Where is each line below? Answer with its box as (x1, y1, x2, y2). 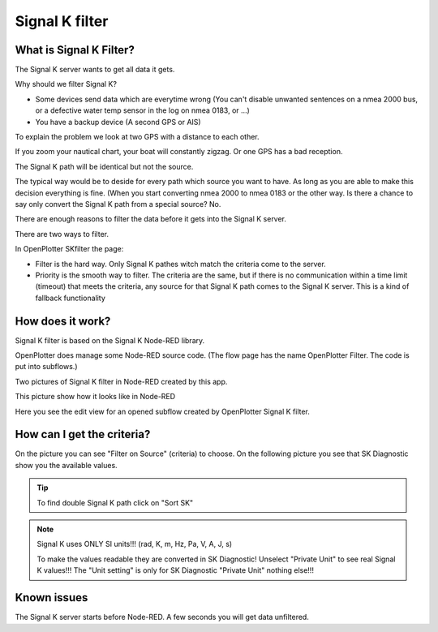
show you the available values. (15, 460, 118, 470)
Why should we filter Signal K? (15, 80, 118, 89)
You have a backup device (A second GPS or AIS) (35, 117, 202, 127)
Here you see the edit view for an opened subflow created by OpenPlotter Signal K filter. (15, 406, 310, 416)
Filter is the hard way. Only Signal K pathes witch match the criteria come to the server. (35, 259, 326, 269)
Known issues (15, 591, 88, 604)
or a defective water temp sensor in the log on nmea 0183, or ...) (35, 105, 251, 115)
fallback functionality (35, 293, 105, 303)
